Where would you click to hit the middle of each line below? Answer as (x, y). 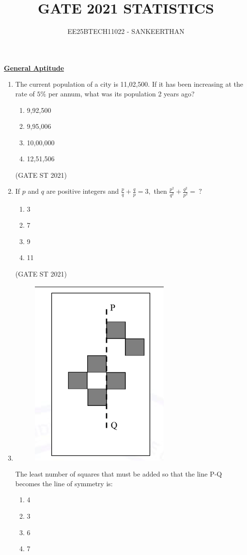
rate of (25, 93)
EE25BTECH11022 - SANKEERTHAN (126, 31)
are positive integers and (83, 191)
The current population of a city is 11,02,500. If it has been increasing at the (129, 84)
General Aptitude (34, 68)
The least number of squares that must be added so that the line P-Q (119, 474)
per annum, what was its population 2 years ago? (121, 93)
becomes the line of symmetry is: (64, 483)
